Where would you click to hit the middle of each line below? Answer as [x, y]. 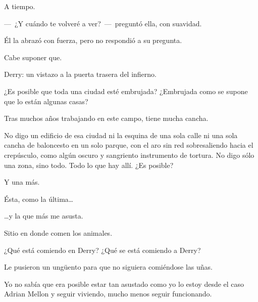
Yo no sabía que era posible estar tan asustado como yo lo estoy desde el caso [124, 284]
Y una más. [22, 182]
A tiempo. [20, 6]
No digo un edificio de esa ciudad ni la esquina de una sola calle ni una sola [121, 135]
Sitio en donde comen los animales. [58, 232]
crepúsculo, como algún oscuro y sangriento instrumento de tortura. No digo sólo [129, 155]
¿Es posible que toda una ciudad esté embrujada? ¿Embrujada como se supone [126, 91]
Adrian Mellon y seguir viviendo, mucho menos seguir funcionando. [108, 294]
